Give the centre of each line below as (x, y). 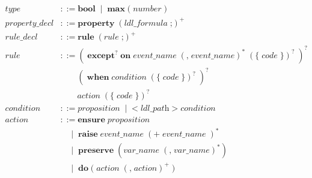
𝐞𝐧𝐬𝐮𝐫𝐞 (91, 120)
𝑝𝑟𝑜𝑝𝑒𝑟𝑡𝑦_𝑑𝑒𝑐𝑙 (29, 23)
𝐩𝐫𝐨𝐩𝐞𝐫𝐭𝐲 (96, 23)
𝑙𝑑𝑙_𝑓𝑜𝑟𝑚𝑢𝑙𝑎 (146, 23)
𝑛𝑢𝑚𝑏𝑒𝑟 (147, 9)
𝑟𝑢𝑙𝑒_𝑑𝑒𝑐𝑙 (21, 37)
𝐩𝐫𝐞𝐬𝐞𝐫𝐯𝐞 (96, 151)
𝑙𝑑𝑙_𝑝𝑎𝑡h (155, 108)
